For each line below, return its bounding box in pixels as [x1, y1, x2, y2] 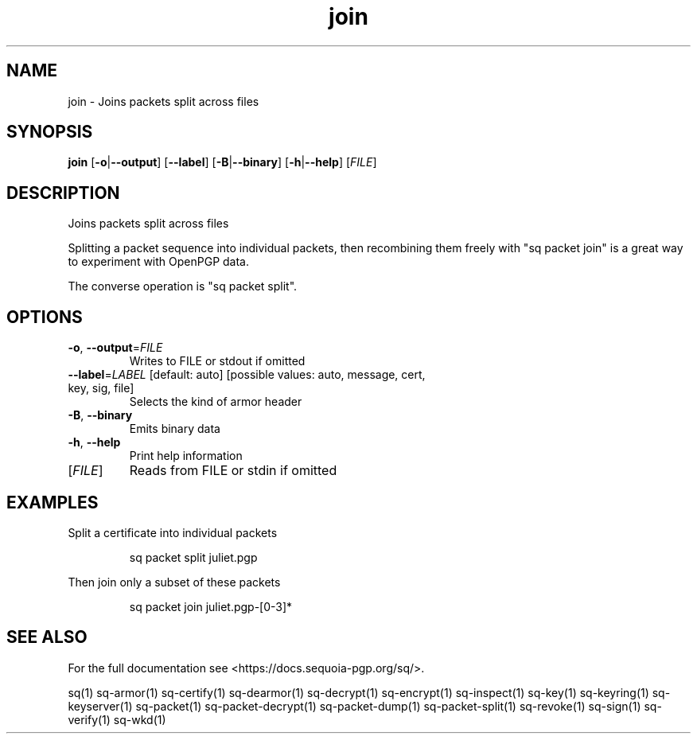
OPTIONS [6, 306, 83, 327]
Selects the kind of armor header [129, 395, 302, 409]
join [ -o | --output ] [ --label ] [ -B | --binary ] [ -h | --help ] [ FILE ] [68, 155, 377, 169]
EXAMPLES [6, 492, 99, 512]
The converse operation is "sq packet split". [68, 279, 298, 294]
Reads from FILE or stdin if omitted [129, 462, 337, 479]
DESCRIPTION [6, 182, 120, 203]
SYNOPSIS [6, 122, 93, 142]
